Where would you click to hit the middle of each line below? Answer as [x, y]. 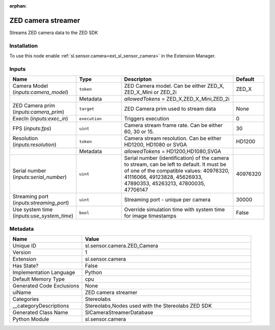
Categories [26, 299]
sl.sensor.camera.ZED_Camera [121, 246]
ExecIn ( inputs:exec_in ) [40, 118]
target [87, 109]
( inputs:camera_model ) [40, 93]
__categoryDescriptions [41, 306]
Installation [24, 46]
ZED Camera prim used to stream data [170, 109]
